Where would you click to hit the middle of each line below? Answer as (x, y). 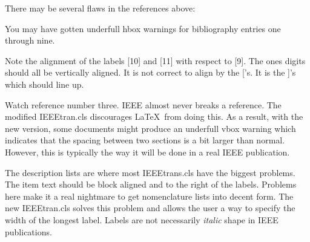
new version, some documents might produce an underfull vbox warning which (150, 128)
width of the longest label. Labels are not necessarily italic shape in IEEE (142, 219)
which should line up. (45, 84)
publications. (28, 231)
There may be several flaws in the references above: (100, 8)
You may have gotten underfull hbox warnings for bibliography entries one (143, 28)
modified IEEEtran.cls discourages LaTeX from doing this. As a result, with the (154, 116)
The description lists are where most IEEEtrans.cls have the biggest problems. (150, 172)
